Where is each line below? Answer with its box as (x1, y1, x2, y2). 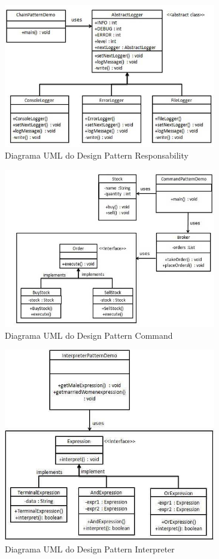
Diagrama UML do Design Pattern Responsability (5, 149, 188, 162)
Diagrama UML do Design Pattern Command (5, 329, 173, 341)
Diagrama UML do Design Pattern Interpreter (5, 542, 175, 555)
